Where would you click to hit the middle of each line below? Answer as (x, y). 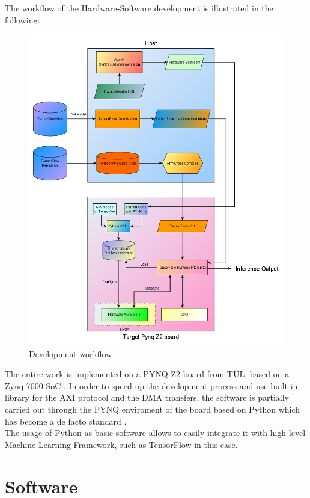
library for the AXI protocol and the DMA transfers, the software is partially (147, 397)
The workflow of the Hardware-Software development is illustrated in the (139, 8)
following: (23, 20)
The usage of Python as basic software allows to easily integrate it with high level (155, 433)
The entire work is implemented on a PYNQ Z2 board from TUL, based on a (147, 374)
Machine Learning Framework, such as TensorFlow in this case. (121, 444)
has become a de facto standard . (66, 421)
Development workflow (71, 353)
